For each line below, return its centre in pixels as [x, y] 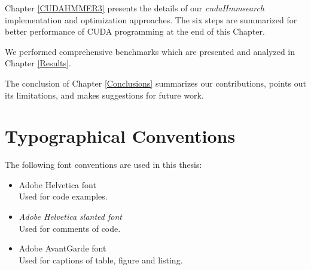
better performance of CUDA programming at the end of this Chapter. [135, 31]
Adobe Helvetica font [57, 184]
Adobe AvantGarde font [62, 248]
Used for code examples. [63, 196]
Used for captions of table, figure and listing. [101, 260]
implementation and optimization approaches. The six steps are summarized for [151, 19]
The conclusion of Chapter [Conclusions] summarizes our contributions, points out [155, 83]
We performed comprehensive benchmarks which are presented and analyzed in [150, 51]
